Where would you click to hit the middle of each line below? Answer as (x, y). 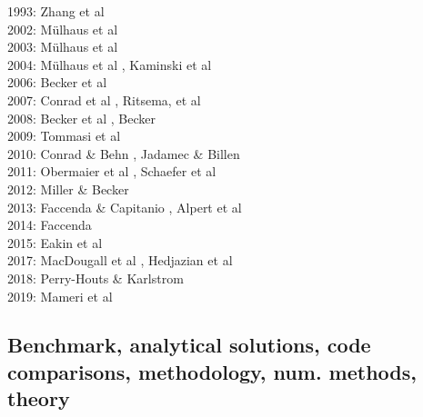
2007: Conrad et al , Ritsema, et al (104, 99)
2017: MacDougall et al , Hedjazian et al (120, 260)
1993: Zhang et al (56, 11)
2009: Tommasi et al (64, 136)
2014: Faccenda (50, 225)
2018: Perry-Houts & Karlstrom (96, 278)
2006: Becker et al (57, 82)
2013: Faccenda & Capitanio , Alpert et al (125, 207)
